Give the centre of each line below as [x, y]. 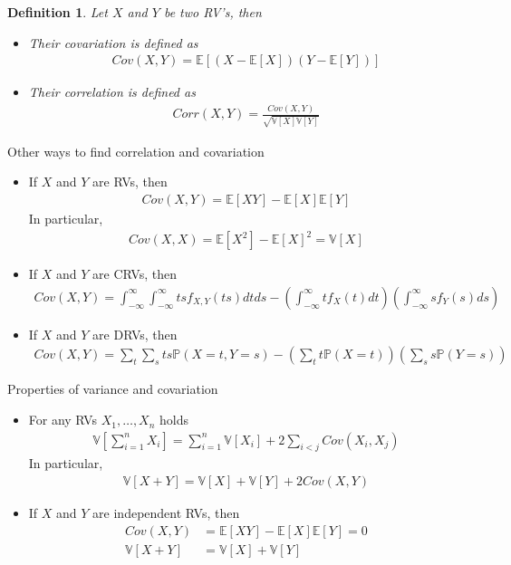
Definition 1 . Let [58, 12]
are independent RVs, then [166, 513]
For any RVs [63, 420]
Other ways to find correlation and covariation [136, 151]
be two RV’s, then [212, 12]
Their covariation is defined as [113, 42]
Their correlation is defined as [112, 92]
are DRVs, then [135, 334]
